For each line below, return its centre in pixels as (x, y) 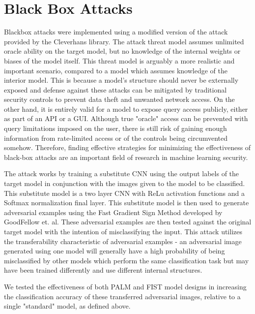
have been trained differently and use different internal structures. (103, 270)
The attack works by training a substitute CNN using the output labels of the (122, 173)
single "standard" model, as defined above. (67, 306)
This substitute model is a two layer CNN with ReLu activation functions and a (125, 193)
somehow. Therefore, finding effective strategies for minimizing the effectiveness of (127, 147)
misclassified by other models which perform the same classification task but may (127, 260)
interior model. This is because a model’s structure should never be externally (121, 80)
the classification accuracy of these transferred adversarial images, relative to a (122, 296)
